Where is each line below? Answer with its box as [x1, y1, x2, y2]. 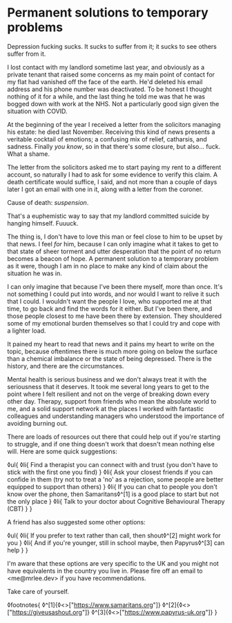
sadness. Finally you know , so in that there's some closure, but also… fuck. [7, 142, 221, 150]
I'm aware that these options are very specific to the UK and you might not [7, 559, 219, 567]
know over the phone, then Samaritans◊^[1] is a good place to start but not [7, 490, 220, 498]
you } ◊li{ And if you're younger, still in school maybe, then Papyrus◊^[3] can [7, 538, 225, 546]
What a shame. [7, 150, 50, 158]
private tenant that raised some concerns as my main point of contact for [7, 70, 215, 79]
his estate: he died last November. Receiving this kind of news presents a [7, 128, 215, 136]
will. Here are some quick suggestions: [7, 447, 117, 455]
